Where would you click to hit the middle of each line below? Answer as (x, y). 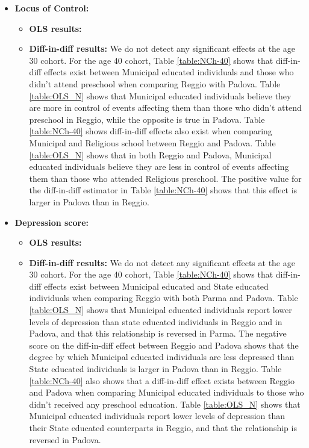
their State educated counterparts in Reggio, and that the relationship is (163, 428)
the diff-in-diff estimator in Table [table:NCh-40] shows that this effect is (163, 190)
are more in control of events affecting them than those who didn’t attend (165, 107)
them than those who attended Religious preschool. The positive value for (165, 178)
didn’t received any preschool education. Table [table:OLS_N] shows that (165, 404)
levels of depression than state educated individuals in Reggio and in (156, 321)
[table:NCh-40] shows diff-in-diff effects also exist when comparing (151, 131)
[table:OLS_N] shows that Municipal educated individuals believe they (160, 95)
